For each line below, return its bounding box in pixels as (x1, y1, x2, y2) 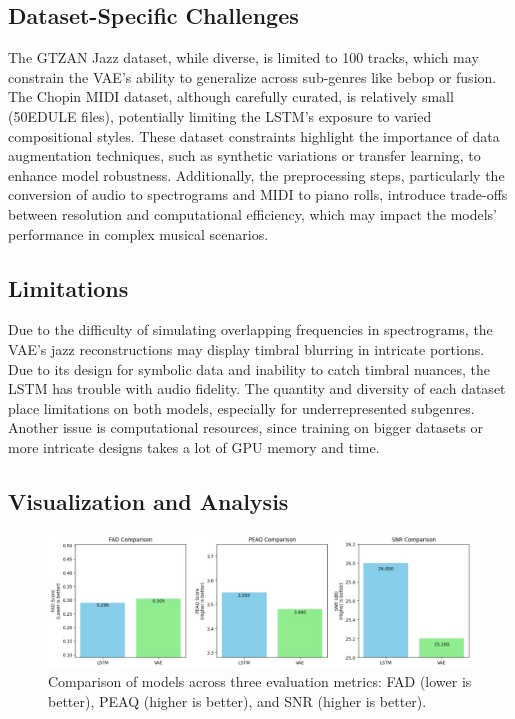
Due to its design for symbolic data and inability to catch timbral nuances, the (8, 358, 491, 379)
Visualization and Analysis (8, 485, 289, 516)
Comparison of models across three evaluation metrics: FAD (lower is (48, 671, 472, 692)
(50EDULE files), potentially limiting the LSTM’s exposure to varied (8, 105, 432, 126)
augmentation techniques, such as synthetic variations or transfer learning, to (8, 145, 481, 166)
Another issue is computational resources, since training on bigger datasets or (8, 417, 483, 438)
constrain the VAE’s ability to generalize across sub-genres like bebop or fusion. (8, 66, 497, 87)
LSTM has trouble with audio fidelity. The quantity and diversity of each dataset (8, 378, 506, 399)
